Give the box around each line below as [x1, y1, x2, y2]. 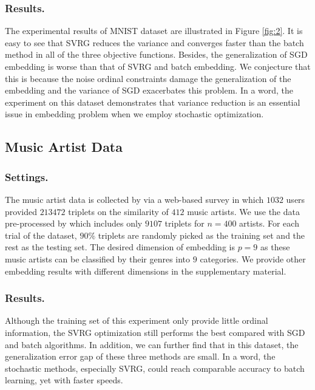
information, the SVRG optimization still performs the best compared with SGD [5, 326, 305, 338]
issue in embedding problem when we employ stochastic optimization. [5, 108, 264, 120]
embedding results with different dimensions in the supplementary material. [5, 264, 286, 277]
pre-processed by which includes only [5, 217, 143, 230]
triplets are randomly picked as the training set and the [98, 228, 305, 241]
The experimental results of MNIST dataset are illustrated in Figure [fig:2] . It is [5, 24, 303, 37]
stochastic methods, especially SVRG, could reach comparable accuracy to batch [5, 361, 305, 374]
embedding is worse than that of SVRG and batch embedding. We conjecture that [5, 60, 311, 72]
